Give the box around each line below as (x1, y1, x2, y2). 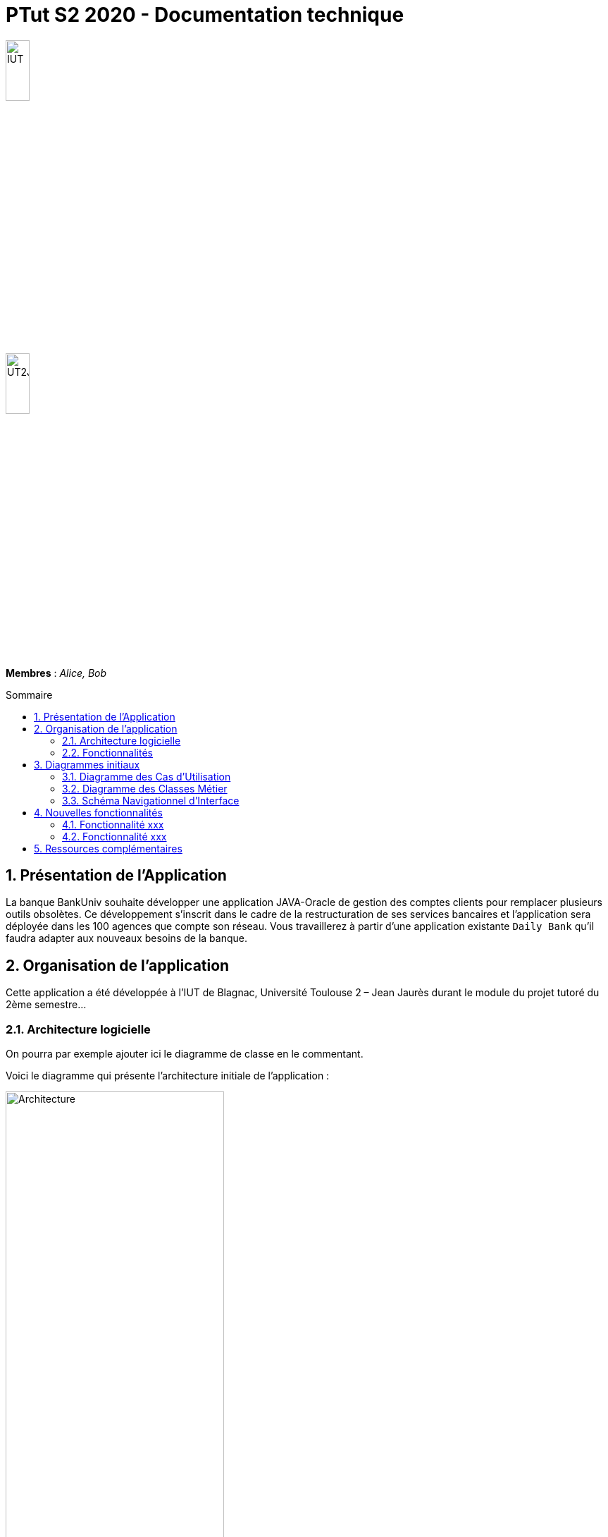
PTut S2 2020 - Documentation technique (6, 3, 404, 27)
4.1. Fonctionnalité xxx (62, 818, 164, 831)
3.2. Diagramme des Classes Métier (62, 782, 228, 795)
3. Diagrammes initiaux (34, 758, 140, 771)
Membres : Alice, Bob (6, 666, 107, 679)
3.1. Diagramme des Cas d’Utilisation (62, 770, 231, 783)
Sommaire (6, 688, 53, 701)
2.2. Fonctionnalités (62, 746, 154, 759)
